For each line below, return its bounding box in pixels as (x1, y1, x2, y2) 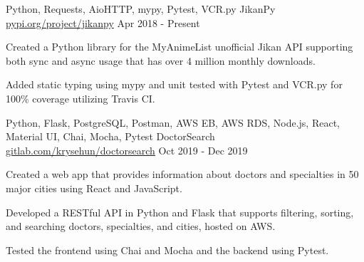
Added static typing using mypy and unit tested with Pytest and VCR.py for (6, 77, 343, 92)
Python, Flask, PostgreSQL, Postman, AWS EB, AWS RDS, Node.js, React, (6, 115, 340, 130)
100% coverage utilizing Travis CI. (6, 90, 155, 105)
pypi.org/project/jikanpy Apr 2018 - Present (6, 15, 200, 30)
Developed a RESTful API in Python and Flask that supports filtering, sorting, (6, 204, 354, 219)
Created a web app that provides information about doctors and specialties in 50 (6, 167, 359, 182)
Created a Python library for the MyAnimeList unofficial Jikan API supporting (6, 39, 353, 54)
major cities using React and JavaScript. (6, 180, 182, 195)
